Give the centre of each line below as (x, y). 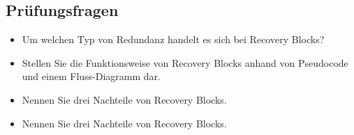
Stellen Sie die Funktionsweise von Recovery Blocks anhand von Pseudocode (185, 62)
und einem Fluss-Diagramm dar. (91, 76)
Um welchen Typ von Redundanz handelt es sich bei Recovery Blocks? (173, 39)
